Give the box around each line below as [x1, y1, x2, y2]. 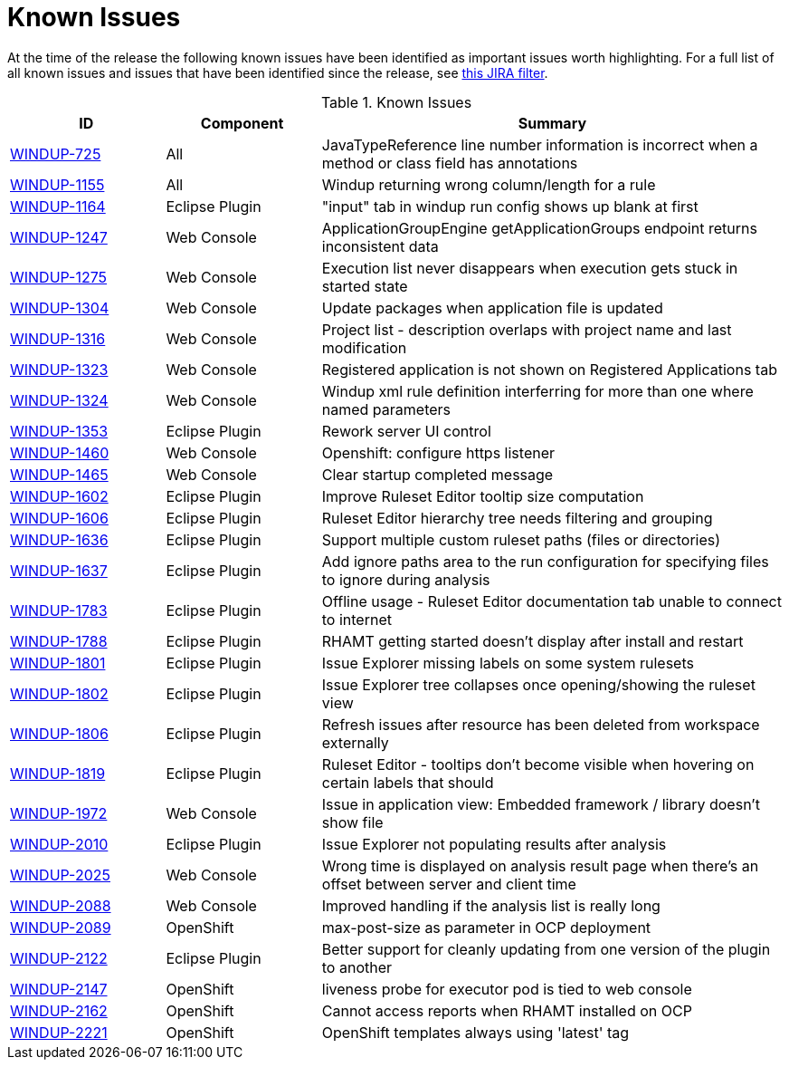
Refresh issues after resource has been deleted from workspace [321, 715, 760, 734]
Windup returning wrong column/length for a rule [321, 175, 656, 194]
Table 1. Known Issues [320, 92, 472, 111]
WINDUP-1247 [10, 227, 108, 246]
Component [200, 113, 284, 132]
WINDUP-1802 [10, 684, 109, 703]
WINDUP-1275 [10, 267, 108, 286]
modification [321, 338, 407, 357]
